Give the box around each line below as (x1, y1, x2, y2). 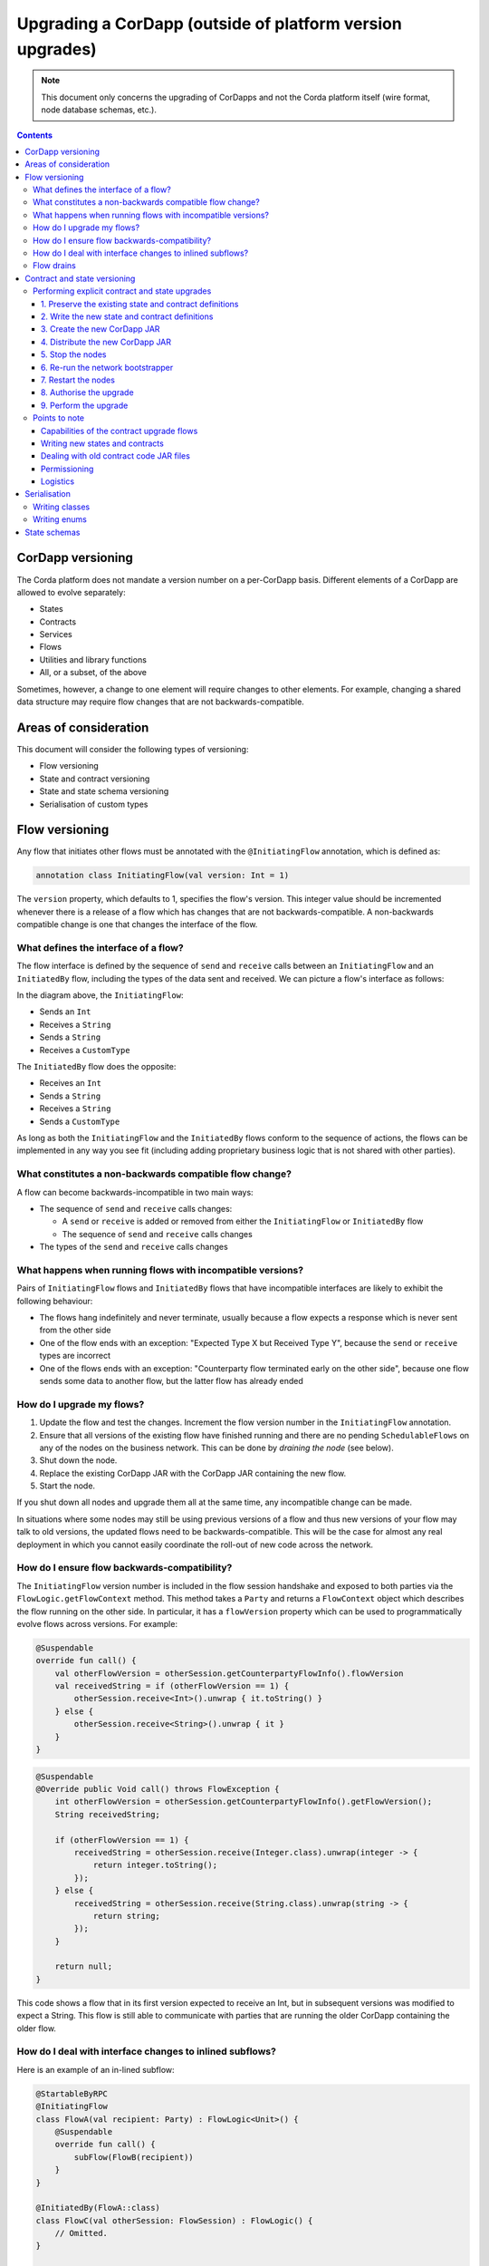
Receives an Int (39, 1078, 101, 1089)
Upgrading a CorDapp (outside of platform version (16, 14, 402, 34)
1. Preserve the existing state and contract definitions (41, 298, 239, 309)
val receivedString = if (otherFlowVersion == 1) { (54, 1681, 290, 1691)
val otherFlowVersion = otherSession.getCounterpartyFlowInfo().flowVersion (54, 1668, 404, 1679)
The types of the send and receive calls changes (39, 1242, 228, 1253)
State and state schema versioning (39, 786, 169, 797)
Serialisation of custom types (39, 799, 149, 809)
